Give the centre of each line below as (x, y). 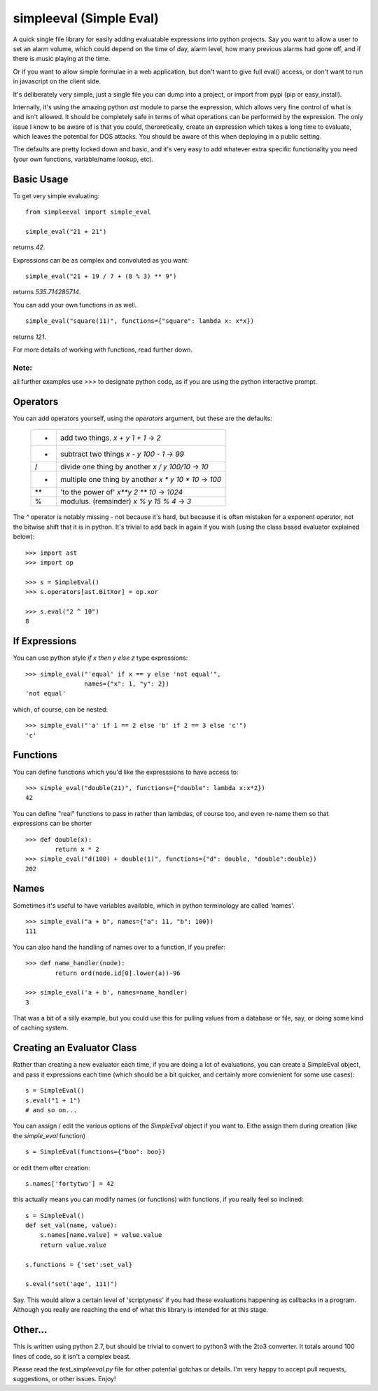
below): (24, 537)
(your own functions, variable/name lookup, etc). (83, 159)
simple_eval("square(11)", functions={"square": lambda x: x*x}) (140, 321)
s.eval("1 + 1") (53, 1100)
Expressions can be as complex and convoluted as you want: (101, 260)
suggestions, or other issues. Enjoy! (64, 1379)
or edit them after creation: (51, 1168)
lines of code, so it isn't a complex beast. (72, 1356)
